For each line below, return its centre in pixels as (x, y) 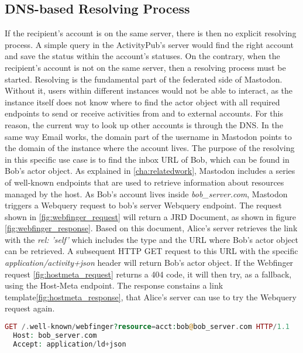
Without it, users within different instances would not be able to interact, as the (149, 90)
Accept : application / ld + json (70, 344)
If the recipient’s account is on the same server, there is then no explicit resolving (151, 33)
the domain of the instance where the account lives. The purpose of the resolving (150, 148)
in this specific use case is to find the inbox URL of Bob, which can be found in (147, 159)
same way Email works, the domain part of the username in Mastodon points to (148, 136)
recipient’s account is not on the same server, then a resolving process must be (145, 67)
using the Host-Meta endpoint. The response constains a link (114, 285)
